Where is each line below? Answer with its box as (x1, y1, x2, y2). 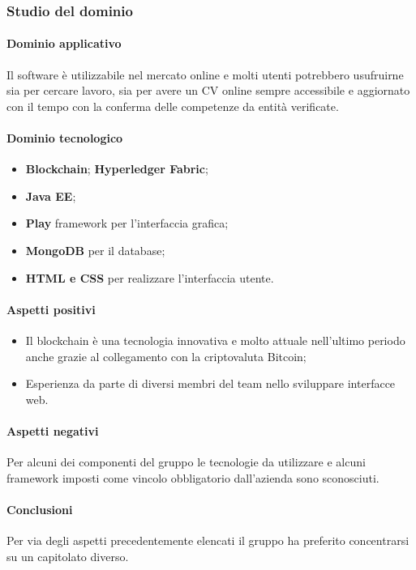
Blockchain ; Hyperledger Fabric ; (25, 160, 208, 177)
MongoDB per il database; (25, 242, 165, 258)
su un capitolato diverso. (6, 547, 129, 564)
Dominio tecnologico (6, 130, 123, 147)
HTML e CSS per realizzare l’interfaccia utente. (25, 269, 274, 286)
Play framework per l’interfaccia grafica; (25, 215, 229, 232)
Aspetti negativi (6, 422, 99, 439)
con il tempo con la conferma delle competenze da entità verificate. (6, 97, 339, 114)
